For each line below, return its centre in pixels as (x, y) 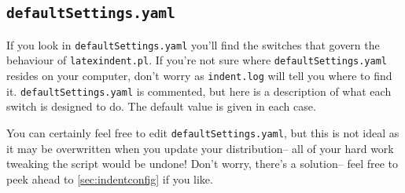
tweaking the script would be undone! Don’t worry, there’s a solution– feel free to (202, 164)
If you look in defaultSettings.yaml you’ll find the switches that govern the (193, 44)
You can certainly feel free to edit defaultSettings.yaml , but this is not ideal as (203, 133)
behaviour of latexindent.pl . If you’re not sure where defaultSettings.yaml (197, 60)
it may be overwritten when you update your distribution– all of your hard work (200, 148)
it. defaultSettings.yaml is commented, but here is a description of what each (199, 91)
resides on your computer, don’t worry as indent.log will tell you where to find (199, 76)
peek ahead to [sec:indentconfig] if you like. (110, 178)
